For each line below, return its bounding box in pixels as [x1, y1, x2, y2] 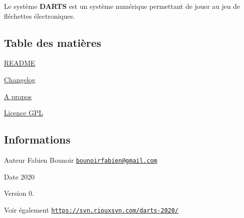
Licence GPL [4, 108, 43, 118]
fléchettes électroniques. [4, 10, 75, 21]
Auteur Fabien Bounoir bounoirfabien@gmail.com [4, 154, 157, 165]
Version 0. [4, 188, 34, 198]
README [4, 58, 35, 68]
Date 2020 [4, 171, 35, 182]
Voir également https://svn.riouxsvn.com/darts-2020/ [4, 204, 178, 215]
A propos [4, 91, 32, 101]
